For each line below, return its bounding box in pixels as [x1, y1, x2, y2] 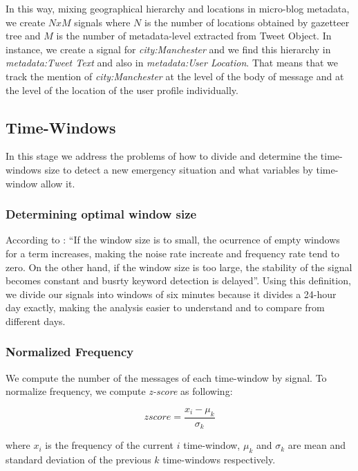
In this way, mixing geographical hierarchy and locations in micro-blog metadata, [6, 1, 350, 15]
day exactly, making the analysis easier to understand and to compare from [6, 300, 325, 315]
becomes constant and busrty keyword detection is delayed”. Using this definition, [6, 273, 351, 288]
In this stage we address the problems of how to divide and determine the [6, 149, 318, 163]
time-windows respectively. [162, 452, 276, 466]
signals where [74, 15, 131, 29]
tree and [6, 28, 41, 43]
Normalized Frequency [6, 343, 134, 360]
